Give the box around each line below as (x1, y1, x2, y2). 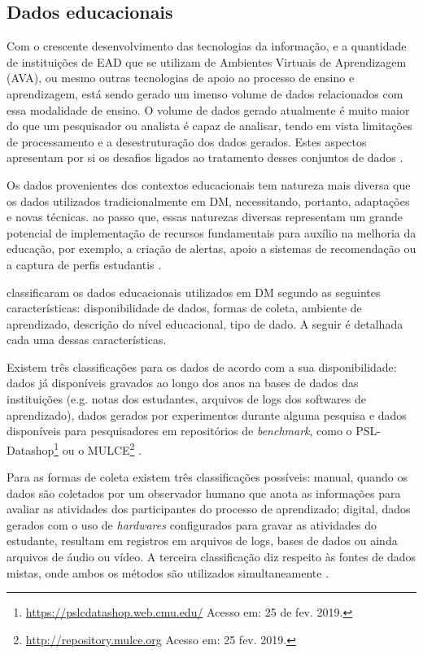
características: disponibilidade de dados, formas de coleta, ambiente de (7, 299, 362, 316)
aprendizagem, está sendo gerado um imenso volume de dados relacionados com (7, 85, 403, 102)
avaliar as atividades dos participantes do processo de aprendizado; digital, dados (7, 500, 411, 517)
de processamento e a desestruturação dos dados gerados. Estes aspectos (7, 133, 367, 150)
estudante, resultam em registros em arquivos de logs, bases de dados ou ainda (7, 532, 398, 549)
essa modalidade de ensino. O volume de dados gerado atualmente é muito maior (7, 101, 410, 118)
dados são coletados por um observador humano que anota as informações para (7, 484, 401, 501)
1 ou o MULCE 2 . (54, 438, 142, 458)
